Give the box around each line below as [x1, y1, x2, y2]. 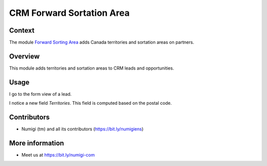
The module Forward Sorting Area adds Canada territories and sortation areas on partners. [9, 40, 194, 45]
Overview [9, 52, 40, 60]
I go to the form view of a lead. [9, 91, 72, 97]
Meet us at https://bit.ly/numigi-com [21, 152, 95, 158]
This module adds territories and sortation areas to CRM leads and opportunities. [9, 65, 174, 71]
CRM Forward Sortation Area [9, 7, 130, 18]
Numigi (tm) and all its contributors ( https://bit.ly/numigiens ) [21, 126, 144, 132]
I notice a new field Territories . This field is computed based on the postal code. [9, 100, 172, 106]
